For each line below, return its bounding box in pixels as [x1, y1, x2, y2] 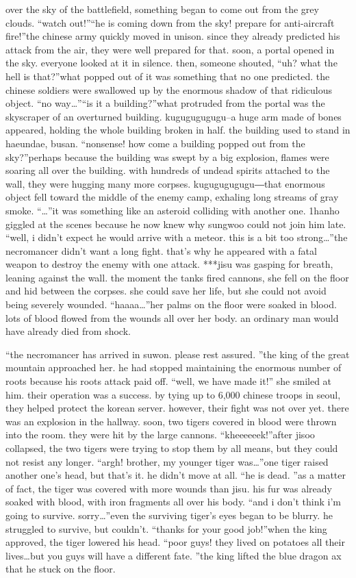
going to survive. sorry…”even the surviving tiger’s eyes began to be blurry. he [5, 507, 333, 522]
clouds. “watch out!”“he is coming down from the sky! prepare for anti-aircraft [5, 15, 335, 29]
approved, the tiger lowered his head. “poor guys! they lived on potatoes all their [5, 535, 345, 549]
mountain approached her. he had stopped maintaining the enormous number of [5, 360, 342, 375]
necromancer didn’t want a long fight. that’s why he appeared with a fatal [5, 243, 317, 257]
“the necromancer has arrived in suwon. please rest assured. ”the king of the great [5, 347, 350, 361]
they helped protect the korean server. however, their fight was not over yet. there [5, 401, 349, 415]
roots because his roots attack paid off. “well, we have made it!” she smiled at [5, 374, 332, 388]
